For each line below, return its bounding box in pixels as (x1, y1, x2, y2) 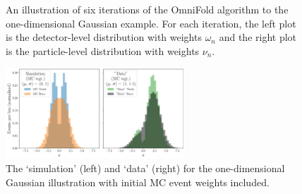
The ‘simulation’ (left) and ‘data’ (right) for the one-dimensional (6, 161, 285, 176)
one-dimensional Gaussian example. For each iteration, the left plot (6, 16, 296, 30)
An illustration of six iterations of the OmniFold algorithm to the (6, 2, 289, 16)
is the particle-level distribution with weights (6, 43, 200, 58)
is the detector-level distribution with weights (6, 30, 202, 44)
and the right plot (219, 30, 297, 44)
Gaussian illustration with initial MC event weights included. (6, 174, 270, 189)
